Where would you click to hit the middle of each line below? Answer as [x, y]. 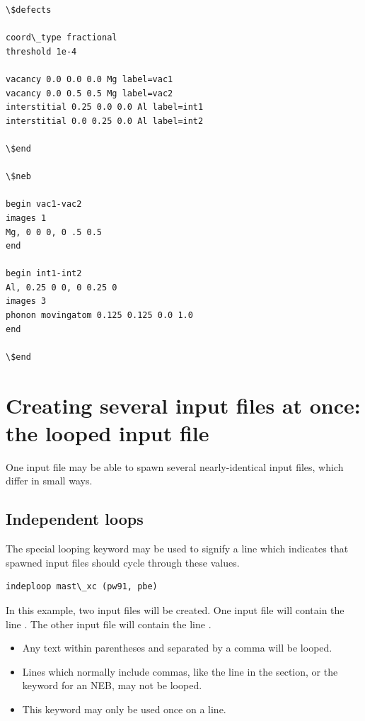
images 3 [26, 301]
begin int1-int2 [44, 274]
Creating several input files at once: [183, 405]
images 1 [26, 218]
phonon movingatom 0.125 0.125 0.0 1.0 [99, 316]
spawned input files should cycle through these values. [123, 562]
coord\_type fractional [62, 38]
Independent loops [75, 519]
